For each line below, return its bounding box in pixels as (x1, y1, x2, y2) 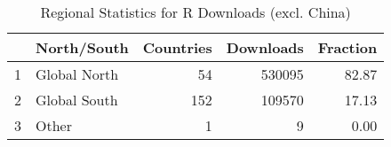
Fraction (317, 37, 378, 58)
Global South (36, 89, 118, 110)
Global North (36, 64, 119, 84)
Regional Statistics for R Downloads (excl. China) (40, 2, 351, 22)
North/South (36, 37, 129, 58)
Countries (142, 37, 212, 58)
